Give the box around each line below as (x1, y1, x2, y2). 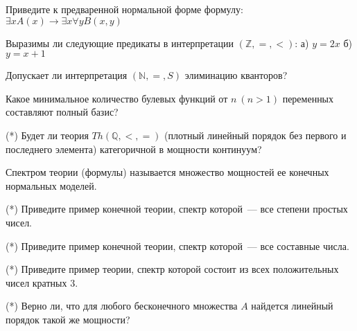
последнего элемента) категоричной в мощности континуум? (6, 141, 262, 156)
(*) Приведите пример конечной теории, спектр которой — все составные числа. (6, 238, 349, 253)
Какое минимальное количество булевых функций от (6, 91, 228, 105)
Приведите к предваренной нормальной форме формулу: (6, 2, 243, 16)
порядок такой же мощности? (6, 312, 130, 326)
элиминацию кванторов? (184, 68, 288, 82)
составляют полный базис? (6, 105, 119, 119)
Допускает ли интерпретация (6, 68, 128, 82)
